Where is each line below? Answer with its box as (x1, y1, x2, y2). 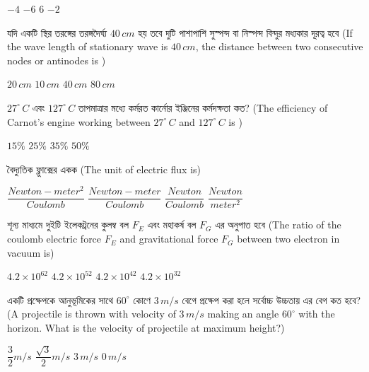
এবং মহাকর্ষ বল (147, 217, 197, 232)
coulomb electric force (7, 231, 102, 246)
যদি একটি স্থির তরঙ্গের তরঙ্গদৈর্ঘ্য (7, 25, 107, 40)
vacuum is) (7, 245, 54, 260)
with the (298, 306, 335, 321)
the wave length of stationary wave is (7, 39, 168, 54)
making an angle (207, 306, 279, 321)
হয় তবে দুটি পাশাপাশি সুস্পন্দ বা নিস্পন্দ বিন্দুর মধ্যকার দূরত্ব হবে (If (138, 25, 353, 40)
